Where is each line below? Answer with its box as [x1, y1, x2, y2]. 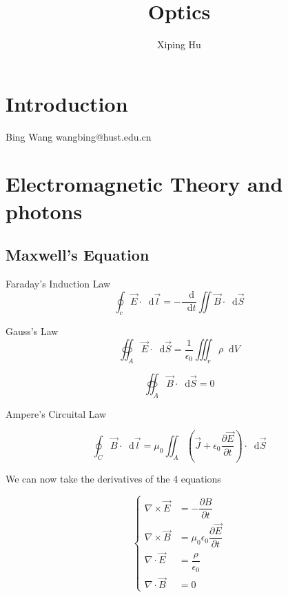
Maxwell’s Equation [6, 244, 150, 265]
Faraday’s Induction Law [6, 276, 111, 291]
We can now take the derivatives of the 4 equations [6, 471, 221, 485]
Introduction [6, 89, 128, 117]
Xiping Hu [157, 37, 201, 52]
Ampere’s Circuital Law [6, 406, 107, 421]
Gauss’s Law [6, 324, 59, 338]
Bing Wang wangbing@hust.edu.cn [6, 129, 152, 143]
